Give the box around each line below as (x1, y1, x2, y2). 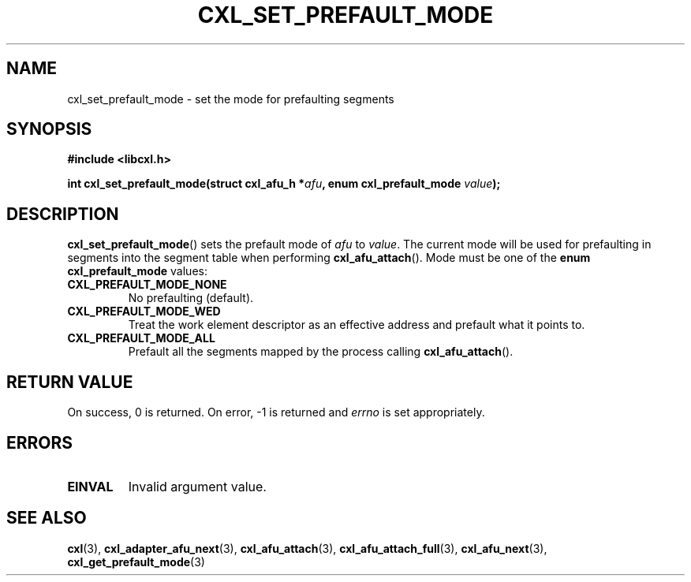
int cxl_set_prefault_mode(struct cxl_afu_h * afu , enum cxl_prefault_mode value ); (67, 177, 501, 191)
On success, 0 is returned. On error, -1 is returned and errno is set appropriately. (67, 405, 485, 420)
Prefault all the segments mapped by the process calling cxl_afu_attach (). (128, 345, 514, 359)
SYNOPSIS (6, 119, 92, 140)
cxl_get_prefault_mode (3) (67, 554, 205, 569)
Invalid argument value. (128, 478, 267, 494)
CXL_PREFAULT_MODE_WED (67, 304, 221, 319)
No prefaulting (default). (128, 291, 254, 305)
